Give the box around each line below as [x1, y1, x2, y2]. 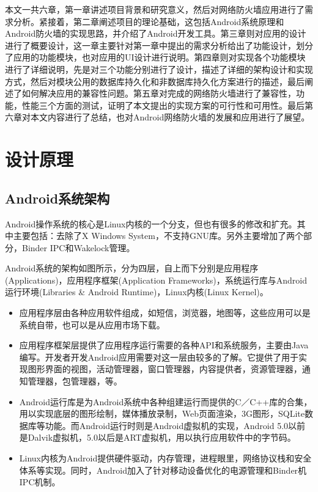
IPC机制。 [19, 475, 61, 488]
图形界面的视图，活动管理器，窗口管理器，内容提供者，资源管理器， [28, 362, 302, 375]
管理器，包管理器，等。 [28, 375, 122, 387]
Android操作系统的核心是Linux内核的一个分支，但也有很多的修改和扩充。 [5, 217, 297, 230]
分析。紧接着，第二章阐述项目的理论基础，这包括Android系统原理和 [13, 15, 284, 28]
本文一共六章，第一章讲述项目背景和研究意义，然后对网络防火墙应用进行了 [5, 3, 305, 15]
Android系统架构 [5, 188, 110, 207]
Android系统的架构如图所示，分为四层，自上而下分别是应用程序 [5, 262, 259, 274]
